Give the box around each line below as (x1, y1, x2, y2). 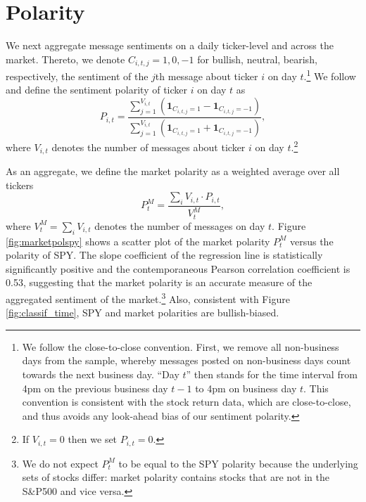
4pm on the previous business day (22, 380, 168, 395)
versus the (289, 233, 334, 248)
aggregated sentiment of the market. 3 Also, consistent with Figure (6, 289, 290, 306)
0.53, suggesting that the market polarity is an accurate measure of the (6, 275, 313, 290)
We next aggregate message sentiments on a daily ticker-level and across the (6, 38, 334, 53)
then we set (68, 432, 118, 446)
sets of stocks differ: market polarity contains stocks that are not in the (22, 470, 330, 484)
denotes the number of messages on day (94, 218, 265, 233)
